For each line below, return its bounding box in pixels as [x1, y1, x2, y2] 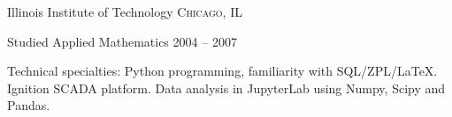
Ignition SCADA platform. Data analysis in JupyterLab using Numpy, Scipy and [7, 78, 446, 97]
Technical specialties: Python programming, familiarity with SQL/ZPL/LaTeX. [7, 62, 438, 80]
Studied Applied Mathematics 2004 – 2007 [7, 32, 237, 50]
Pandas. [7, 96, 50, 114]
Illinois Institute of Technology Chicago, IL [7, 3, 242, 20]
